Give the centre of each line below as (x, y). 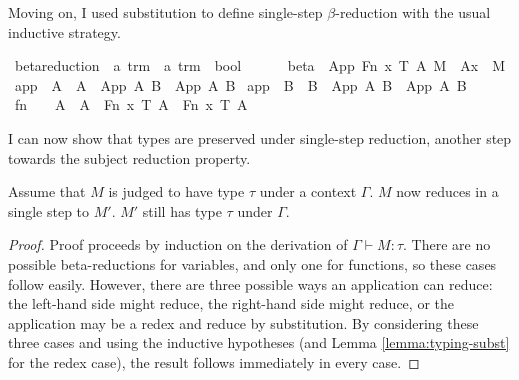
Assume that (47, 191)
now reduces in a (447, 191)
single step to (49, 210)
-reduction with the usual (413, 12)
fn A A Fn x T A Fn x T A (131, 104)
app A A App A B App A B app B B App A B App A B (240, 84)
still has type (182, 210)
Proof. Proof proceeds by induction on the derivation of (178, 244)
